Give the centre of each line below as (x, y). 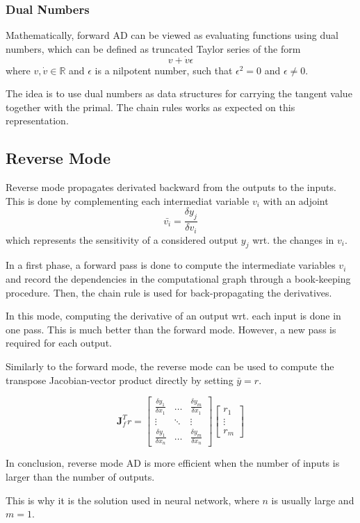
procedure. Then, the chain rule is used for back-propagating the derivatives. (169, 292)
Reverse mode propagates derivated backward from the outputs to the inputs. (171, 187)
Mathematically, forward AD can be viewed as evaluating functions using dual (172, 35)
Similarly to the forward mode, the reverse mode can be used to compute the (170, 366)
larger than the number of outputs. (80, 476)
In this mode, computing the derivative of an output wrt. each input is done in (173, 316)
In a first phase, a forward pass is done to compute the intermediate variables (171, 265)
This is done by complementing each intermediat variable (128, 200)
